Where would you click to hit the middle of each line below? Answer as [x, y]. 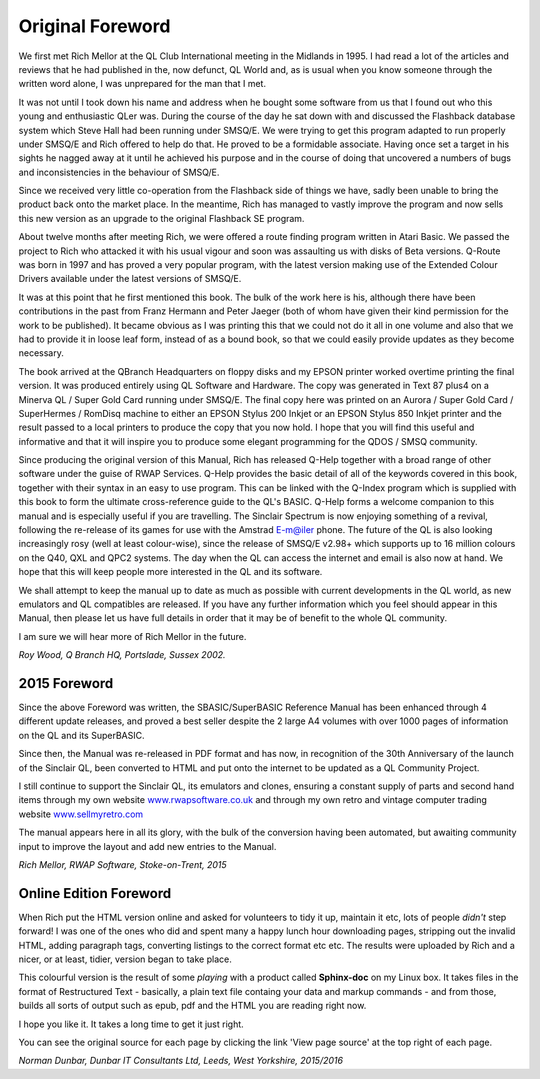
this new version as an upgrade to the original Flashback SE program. [161, 218]
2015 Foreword [66, 683]
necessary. [41, 353]
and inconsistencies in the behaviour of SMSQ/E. [119, 172]
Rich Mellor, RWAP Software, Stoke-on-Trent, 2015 [122, 864]
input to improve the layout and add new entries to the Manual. [147, 846]
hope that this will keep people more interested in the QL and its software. [170, 572]
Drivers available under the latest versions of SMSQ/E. [130, 279]
